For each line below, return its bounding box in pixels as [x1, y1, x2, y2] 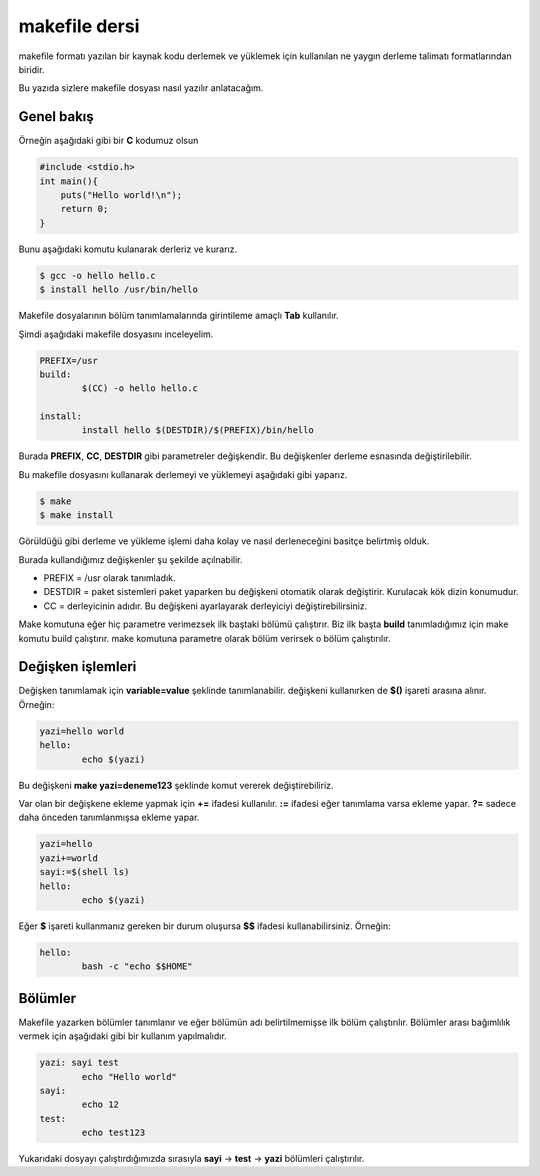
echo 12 [81, 1099, 120, 1110]
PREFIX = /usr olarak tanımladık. [43, 571, 176, 584]
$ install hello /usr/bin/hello [39, 284, 199, 295]
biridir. [18, 63, 45, 75]
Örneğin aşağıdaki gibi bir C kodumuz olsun [18, 135, 199, 147]
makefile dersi [18, 15, 140, 37]
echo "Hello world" [81, 1071, 177, 1082]
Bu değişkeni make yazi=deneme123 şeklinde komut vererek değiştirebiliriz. [18, 779, 334, 791]
